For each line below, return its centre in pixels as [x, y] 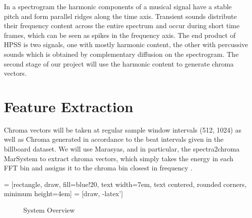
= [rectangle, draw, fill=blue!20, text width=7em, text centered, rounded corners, [125, 184]
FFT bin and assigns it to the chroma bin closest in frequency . [98, 168]
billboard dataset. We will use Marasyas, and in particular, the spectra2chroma [122, 149]
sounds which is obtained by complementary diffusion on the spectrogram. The [121, 54]
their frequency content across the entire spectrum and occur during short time [122, 25]
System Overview [49, 210]
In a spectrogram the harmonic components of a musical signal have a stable [118, 6]
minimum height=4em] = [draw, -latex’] [64, 193]
